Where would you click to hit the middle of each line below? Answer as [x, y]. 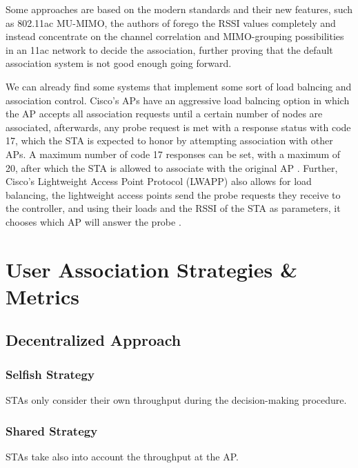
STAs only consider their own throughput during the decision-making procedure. [176, 400]
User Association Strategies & [151, 269]
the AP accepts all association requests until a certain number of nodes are [164, 114]
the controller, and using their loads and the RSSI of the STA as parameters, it [173, 208]
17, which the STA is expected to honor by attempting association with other [169, 140]
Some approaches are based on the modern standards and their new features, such [179, 9]
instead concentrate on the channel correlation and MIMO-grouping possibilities [175, 36]
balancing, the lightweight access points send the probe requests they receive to [173, 194]
